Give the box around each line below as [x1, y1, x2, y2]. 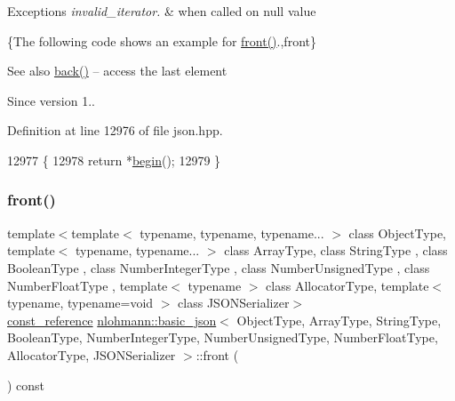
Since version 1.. [7, 91, 95, 109]
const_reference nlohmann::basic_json [7, 310, 217, 329]
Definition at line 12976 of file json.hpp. [7, 121, 223, 140]
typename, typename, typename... [140, 223, 324, 242]
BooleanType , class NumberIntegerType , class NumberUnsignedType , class [7, 258, 430, 277]
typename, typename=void [7, 293, 154, 312]
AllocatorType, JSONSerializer [7, 345, 176, 364]
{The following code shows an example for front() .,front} [7, 31, 316, 50]
